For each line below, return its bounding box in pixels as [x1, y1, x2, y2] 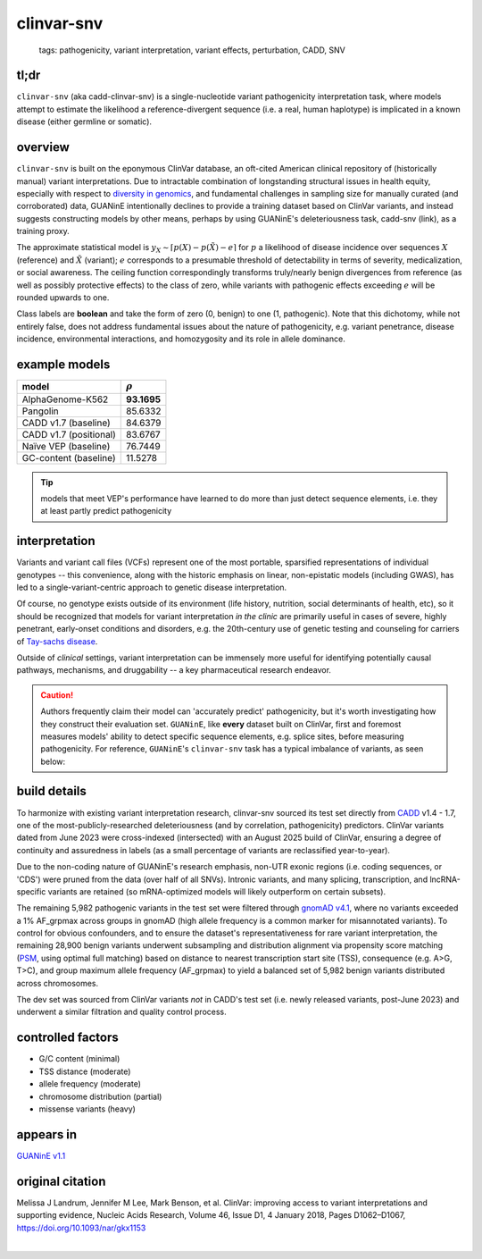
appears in [16, 1127, 78, 1142]
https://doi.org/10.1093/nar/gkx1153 [16, 1222, 146, 1233]
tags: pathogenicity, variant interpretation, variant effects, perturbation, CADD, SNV [38, 45, 345, 55]
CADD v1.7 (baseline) [21, 416, 111, 429]
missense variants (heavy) [38, 1104, 136, 1114]
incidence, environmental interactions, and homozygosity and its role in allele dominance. [16, 333, 345, 344]
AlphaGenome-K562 [21, 393, 109, 406]
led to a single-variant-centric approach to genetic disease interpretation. [16, 582, 287, 592]
